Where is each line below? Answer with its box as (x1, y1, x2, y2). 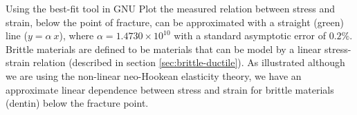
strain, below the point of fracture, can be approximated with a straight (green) (6, 14, 344, 29)
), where (59, 28, 94, 43)
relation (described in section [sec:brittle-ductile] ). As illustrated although (33, 55, 345, 70)
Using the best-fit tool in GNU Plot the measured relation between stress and (6, 1, 336, 15)
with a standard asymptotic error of (174, 28, 326, 43)
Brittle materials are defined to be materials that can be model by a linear (6, 41, 322, 56)
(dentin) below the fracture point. (6, 96, 149, 110)
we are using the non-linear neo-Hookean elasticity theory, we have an (6, 68, 302, 83)
